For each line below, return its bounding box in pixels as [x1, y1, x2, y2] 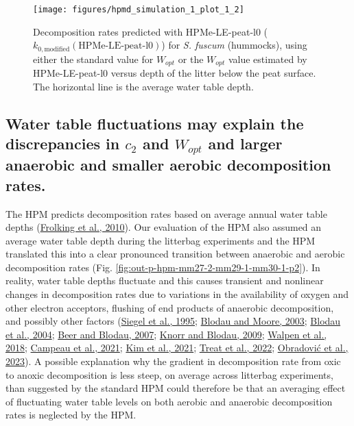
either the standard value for [33, 51, 154, 66]
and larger [208, 133, 283, 154]
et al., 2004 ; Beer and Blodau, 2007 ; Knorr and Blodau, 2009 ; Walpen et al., [5, 327, 327, 341]
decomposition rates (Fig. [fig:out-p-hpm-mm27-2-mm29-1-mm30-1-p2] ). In [5, 260, 320, 274]
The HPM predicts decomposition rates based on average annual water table [5, 206, 327, 221]
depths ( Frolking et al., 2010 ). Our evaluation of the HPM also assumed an [5, 220, 322, 234]
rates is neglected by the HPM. [5, 408, 137, 422]
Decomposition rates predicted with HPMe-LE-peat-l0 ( [33, 24, 268, 38]
